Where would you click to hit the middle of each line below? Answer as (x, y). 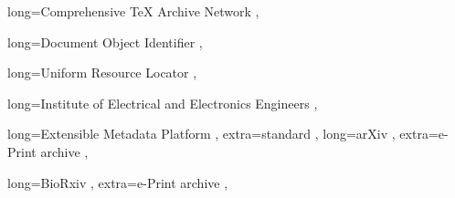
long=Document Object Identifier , (105, 42)
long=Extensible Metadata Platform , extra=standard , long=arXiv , (201, 134)
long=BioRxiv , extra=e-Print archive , (118, 182)
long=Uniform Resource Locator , (102, 73)
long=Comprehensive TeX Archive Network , (133, 11)
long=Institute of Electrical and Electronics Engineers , (163, 103)
